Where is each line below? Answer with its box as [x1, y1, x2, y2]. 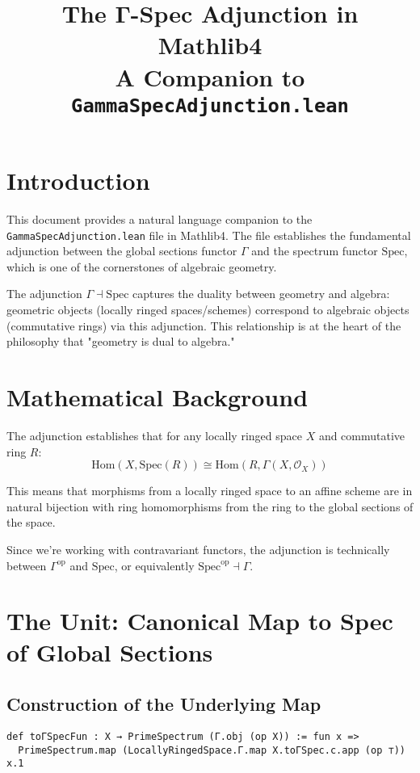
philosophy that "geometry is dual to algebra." [6, 333, 235, 350]
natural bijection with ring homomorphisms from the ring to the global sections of [6, 498, 414, 515]
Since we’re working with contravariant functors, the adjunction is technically [6, 540, 390, 557]
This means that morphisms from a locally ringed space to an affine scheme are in [6, 482, 413, 499]
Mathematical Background [6, 380, 309, 413]
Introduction [6, 164, 150, 197]
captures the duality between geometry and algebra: [132, 285, 390, 302]
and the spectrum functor [251, 242, 378, 259]
